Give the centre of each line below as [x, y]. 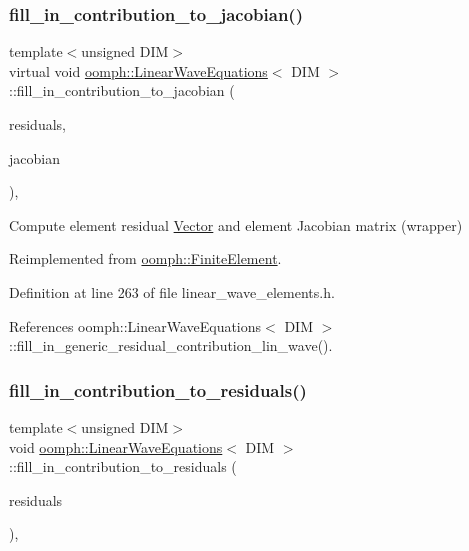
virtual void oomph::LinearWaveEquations [138, 70]
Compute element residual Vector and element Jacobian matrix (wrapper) [236, 224]
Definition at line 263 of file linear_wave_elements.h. [172, 291]
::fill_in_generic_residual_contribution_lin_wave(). [171, 345]
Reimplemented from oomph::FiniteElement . [145, 258]
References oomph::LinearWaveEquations [135, 325]
